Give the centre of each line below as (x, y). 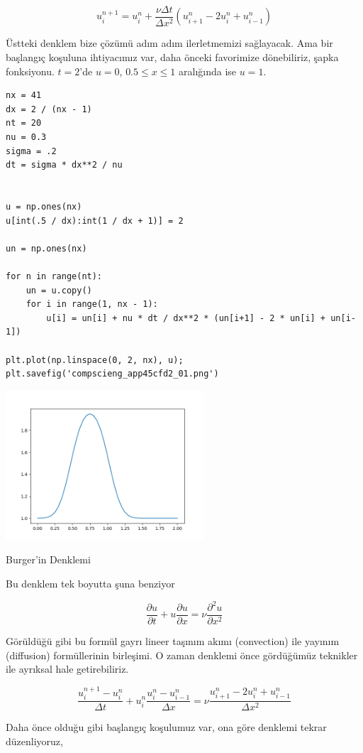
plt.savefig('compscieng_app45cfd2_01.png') (112, 374)
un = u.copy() (59, 290)
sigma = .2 (31, 151)
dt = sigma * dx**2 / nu (64, 165)
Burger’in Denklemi (48, 559)
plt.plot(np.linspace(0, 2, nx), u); (95, 360)
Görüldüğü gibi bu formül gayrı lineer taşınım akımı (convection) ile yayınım (173, 641)
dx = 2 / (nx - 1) (49, 109)
